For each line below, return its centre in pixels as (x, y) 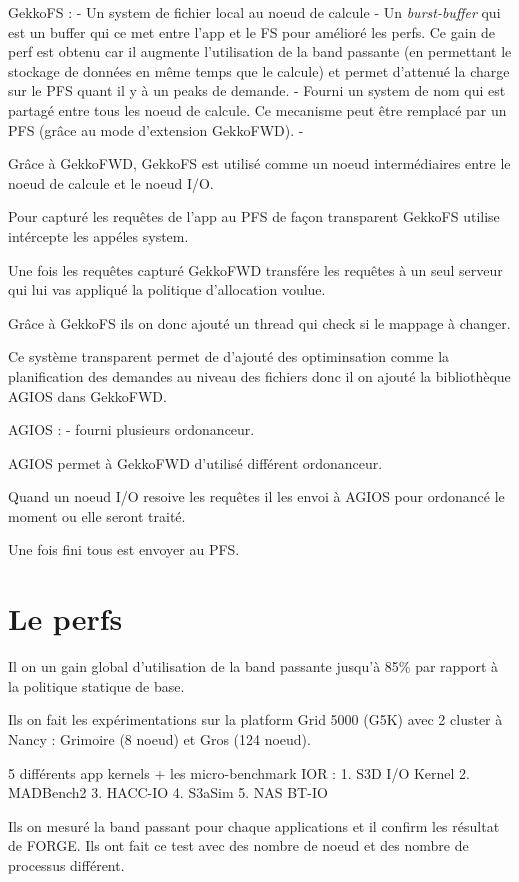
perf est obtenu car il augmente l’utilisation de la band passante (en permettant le (260, 51)
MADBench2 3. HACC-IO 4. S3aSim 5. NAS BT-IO (168, 792)
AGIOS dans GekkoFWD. (87, 395)
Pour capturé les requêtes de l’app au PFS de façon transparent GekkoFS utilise (254, 216)
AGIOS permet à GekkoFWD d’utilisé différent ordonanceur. (195, 462)
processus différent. (66, 864)
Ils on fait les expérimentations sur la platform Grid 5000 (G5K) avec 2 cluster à (255, 719)
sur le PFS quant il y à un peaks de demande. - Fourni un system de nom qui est (257, 90)
